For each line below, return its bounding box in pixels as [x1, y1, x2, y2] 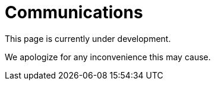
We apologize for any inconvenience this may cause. [5, 51, 211, 62]
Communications [5, 2, 143, 22]
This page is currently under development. [5, 33, 171, 44]
